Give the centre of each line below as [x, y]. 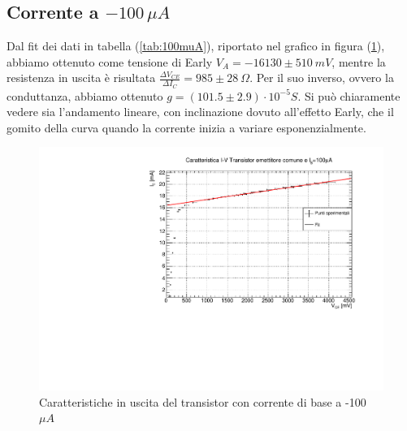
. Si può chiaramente [349, 95]
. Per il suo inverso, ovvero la [322, 78]
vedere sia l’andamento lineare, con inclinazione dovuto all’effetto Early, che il [200, 112]
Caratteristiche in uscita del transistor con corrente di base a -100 [203, 401]
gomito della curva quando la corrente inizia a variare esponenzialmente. [186, 127]
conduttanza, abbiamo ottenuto [85, 95]
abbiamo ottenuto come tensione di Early [110, 61]
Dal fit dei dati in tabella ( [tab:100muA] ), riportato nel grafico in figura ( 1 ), [196, 46]
